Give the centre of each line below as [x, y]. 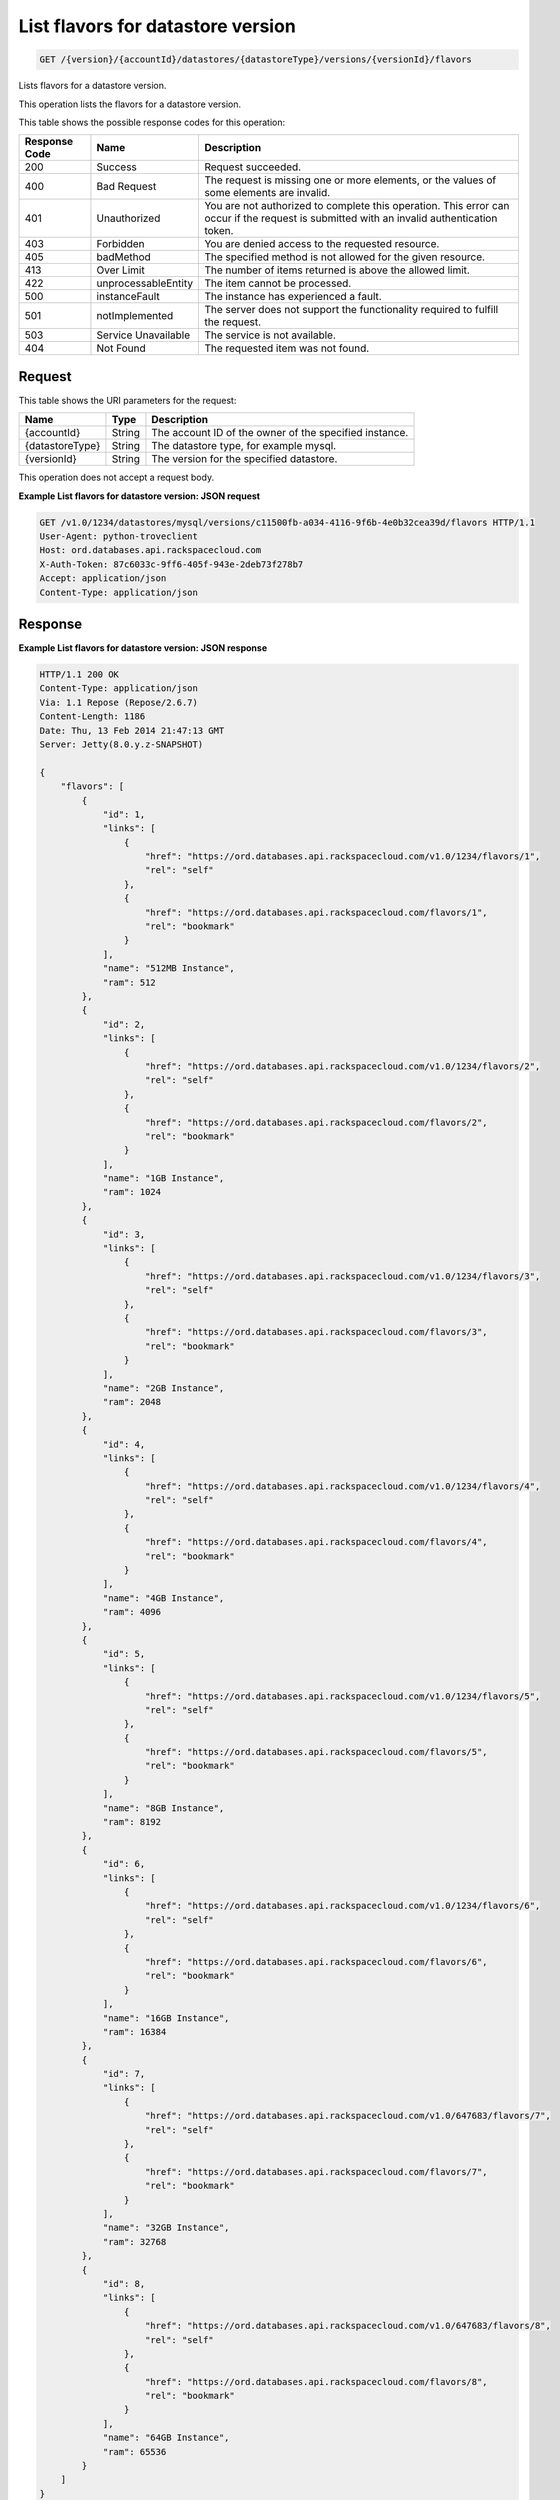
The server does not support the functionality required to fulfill [351, 310]
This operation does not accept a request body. [116, 477]
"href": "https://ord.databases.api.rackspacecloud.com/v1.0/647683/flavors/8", [348, 2326]
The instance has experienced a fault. [293, 297]
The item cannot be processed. [278, 283]
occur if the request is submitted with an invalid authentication [351, 218]
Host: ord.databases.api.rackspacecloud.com [150, 550]
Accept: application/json [103, 578]
